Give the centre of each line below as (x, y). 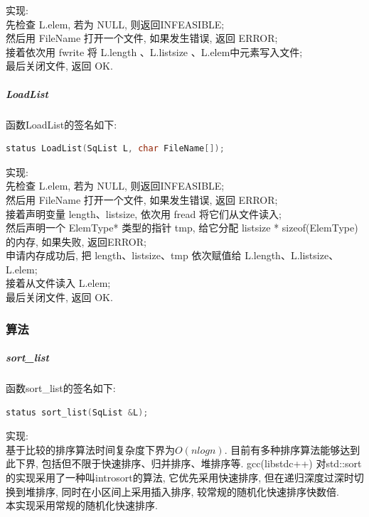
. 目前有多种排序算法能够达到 (292, 449)
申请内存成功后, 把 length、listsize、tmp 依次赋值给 (124, 255)
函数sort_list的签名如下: (61, 388)
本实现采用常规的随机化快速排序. (82, 505)
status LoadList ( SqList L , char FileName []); (115, 149)
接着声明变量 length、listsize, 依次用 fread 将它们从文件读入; (144, 213)
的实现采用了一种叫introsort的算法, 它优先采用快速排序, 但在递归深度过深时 (180, 478)
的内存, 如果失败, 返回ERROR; (76, 241)
